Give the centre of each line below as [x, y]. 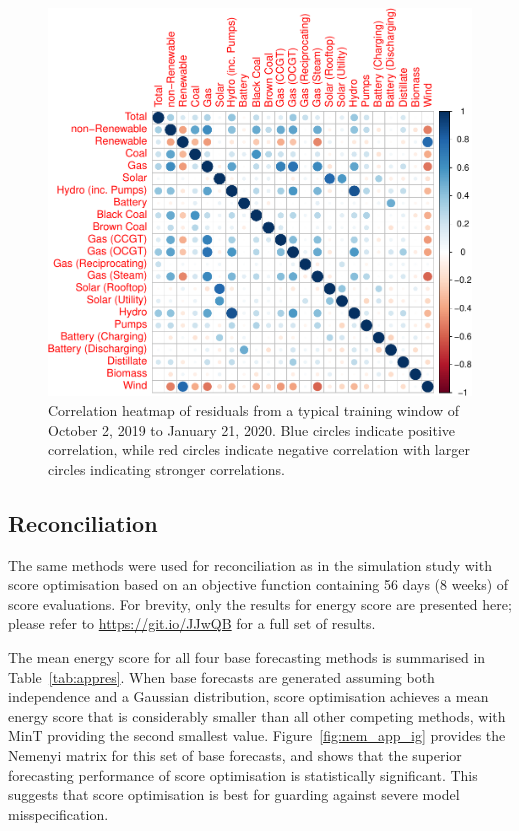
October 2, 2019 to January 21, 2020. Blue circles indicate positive [252, 429]
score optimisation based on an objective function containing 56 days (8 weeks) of [258, 584]
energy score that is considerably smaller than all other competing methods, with [257, 715]
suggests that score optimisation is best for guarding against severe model [234, 794]
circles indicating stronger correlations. [166, 468]
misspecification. [58, 813]
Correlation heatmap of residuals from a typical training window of [254, 410]
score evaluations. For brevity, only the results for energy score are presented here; [260, 603]
